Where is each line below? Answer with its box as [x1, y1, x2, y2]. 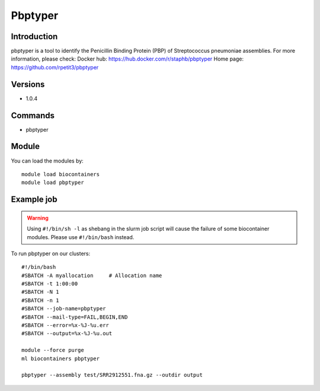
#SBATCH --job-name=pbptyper [21, 306, 106, 312]
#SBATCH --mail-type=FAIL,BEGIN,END [21, 313, 128, 320]
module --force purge [21, 347, 84, 354]
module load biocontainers [21, 171, 100, 177]
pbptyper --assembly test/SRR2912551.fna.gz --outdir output [21, 371, 203, 379]
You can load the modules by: [11, 157, 84, 164]
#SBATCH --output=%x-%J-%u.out [21, 330, 113, 337]
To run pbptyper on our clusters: [11, 250, 91, 257]
